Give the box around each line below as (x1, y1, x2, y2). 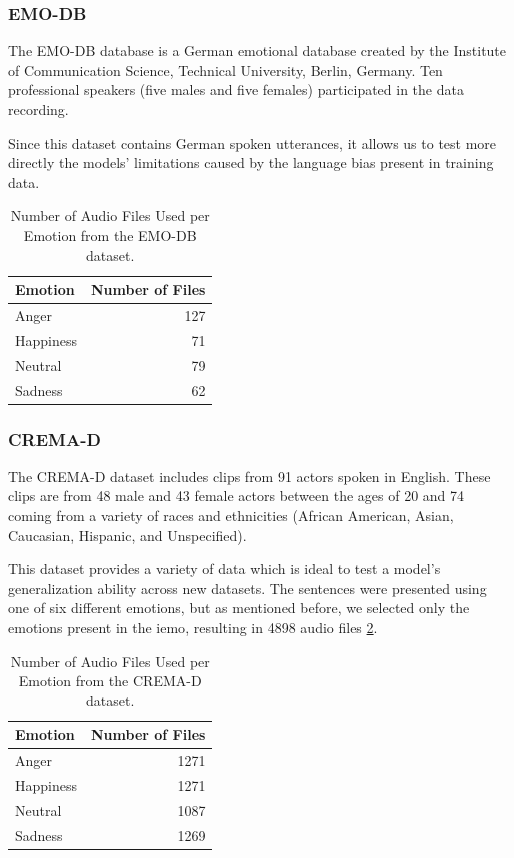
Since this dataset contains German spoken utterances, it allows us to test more (8, 132, 497, 153)
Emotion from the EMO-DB (23, 224, 197, 245)
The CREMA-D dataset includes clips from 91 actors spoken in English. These (8, 465, 491, 486)
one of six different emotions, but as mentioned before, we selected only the (8, 597, 470, 618)
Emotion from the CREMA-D (18, 670, 202, 691)
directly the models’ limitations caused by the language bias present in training (8, 152, 494, 173)
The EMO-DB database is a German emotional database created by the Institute (8, 40, 507, 61)
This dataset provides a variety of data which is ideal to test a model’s (8, 558, 441, 579)
